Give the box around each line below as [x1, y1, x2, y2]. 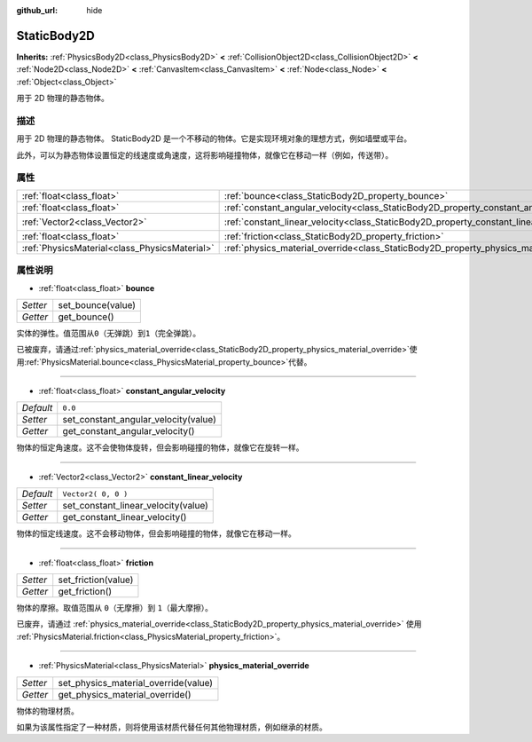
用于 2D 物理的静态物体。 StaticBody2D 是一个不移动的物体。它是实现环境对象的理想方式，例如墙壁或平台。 [16, 133, 412, 144]
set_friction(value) [58, 573, 134, 586]
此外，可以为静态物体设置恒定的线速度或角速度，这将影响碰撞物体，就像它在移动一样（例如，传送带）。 [16, 149, 394, 160]
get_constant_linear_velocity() [62, 511, 187, 524]
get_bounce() [58, 311, 114, 323]
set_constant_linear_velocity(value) [62, 500, 208, 512]
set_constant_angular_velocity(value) [62, 414, 217, 426]
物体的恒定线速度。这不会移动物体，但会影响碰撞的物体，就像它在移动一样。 [16, 528, 296, 539]
